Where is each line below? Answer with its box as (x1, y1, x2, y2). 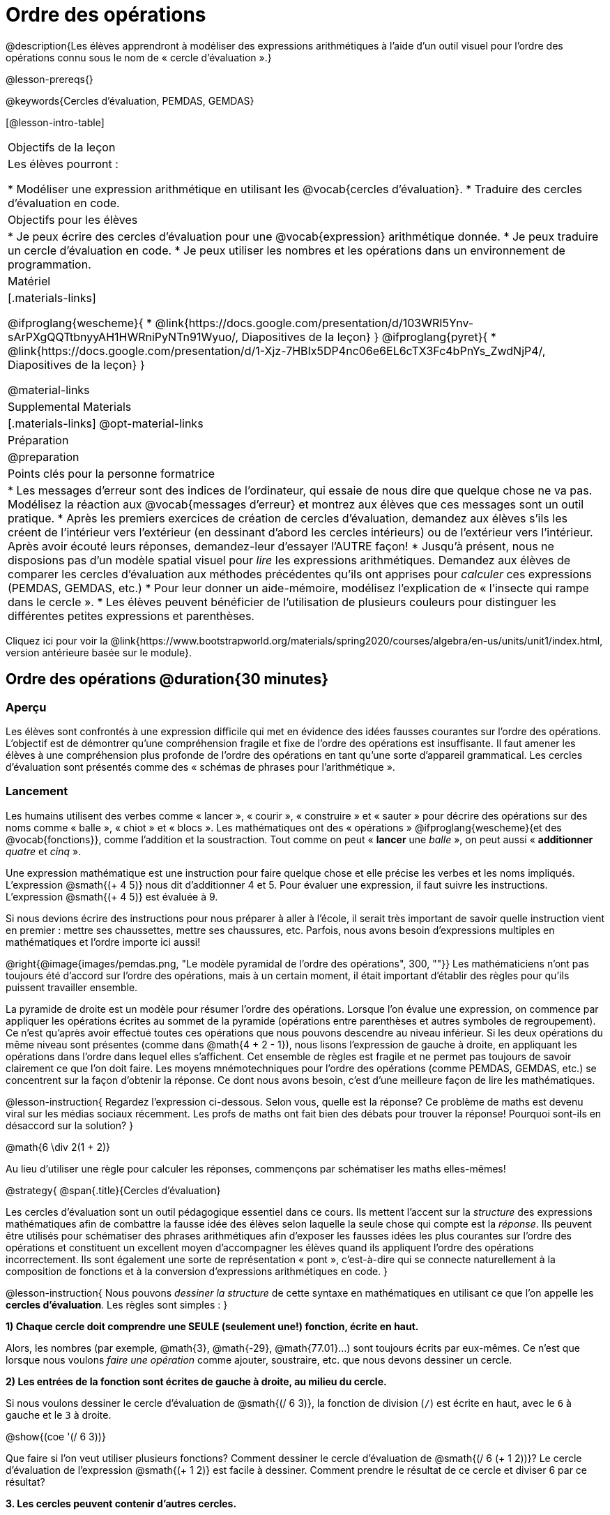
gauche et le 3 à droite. (6, 1408, 112, 1421)
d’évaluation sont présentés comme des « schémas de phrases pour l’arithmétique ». (6, 760, 395, 773)
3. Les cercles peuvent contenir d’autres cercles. (6, 1497, 237, 1509)
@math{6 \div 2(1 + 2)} (6, 1140, 110, 1153)
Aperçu (6, 700, 47, 714)
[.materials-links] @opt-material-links (8, 416, 204, 430)
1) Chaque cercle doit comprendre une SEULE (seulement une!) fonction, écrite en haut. (6, 1320, 419, 1332)
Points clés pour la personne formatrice (8, 466, 215, 481)
